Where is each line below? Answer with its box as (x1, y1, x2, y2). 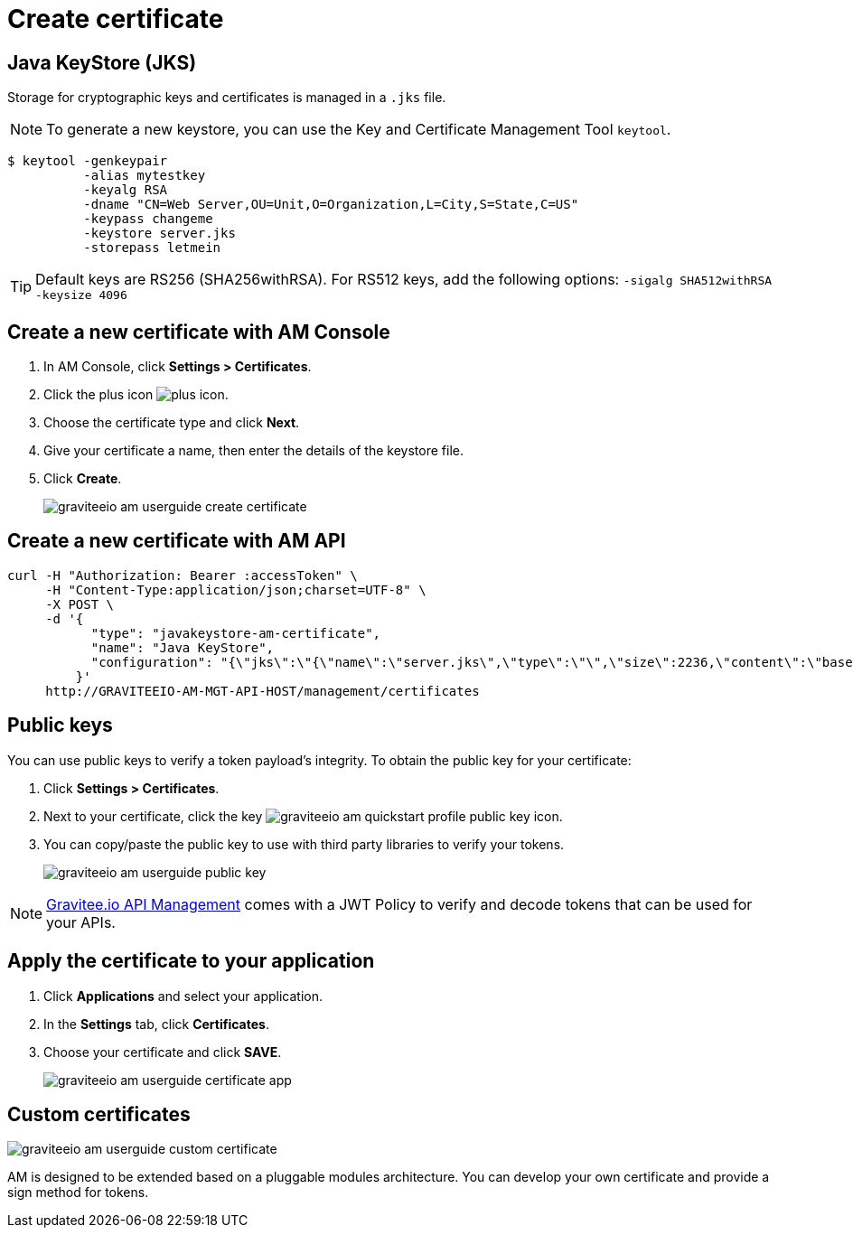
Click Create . (43, 471, 122, 487)
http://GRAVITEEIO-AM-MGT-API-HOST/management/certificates (45, 683, 480, 698)
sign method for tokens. (7, 1184, 149, 1201)
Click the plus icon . (43, 387, 229, 403)
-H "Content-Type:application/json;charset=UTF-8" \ (45, 582, 426, 597)
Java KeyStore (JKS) (7, 51, 197, 74)
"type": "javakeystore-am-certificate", (90, 625, 381, 641)
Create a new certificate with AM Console (7, 320, 390, 343)
